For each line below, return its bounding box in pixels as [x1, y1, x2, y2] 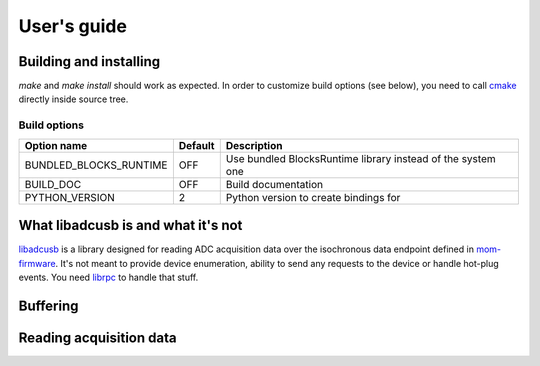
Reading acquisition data [18, 329, 177, 346]
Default [178, 138, 215, 152]
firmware [18, 257, 56, 269]
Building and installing [18, 53, 160, 70]
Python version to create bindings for [225, 190, 401, 204]
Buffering [18, 297, 79, 314]
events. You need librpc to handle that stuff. [18, 271, 199, 283]
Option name [24, 138, 88, 152]
